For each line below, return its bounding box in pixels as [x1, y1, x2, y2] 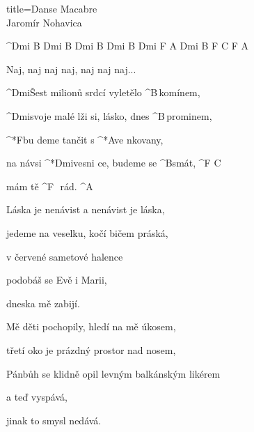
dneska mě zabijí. [6, 295, 80, 310]
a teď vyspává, [6, 389, 68, 404]
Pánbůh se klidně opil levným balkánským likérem [6, 366, 221, 380]
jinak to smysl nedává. [6, 412, 102, 427]
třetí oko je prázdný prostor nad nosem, [6, 342, 176, 357]
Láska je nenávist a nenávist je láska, [6, 202, 165, 217]
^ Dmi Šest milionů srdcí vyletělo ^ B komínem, [6, 85, 200, 100]
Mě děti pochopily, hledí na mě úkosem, [6, 319, 176, 334]
